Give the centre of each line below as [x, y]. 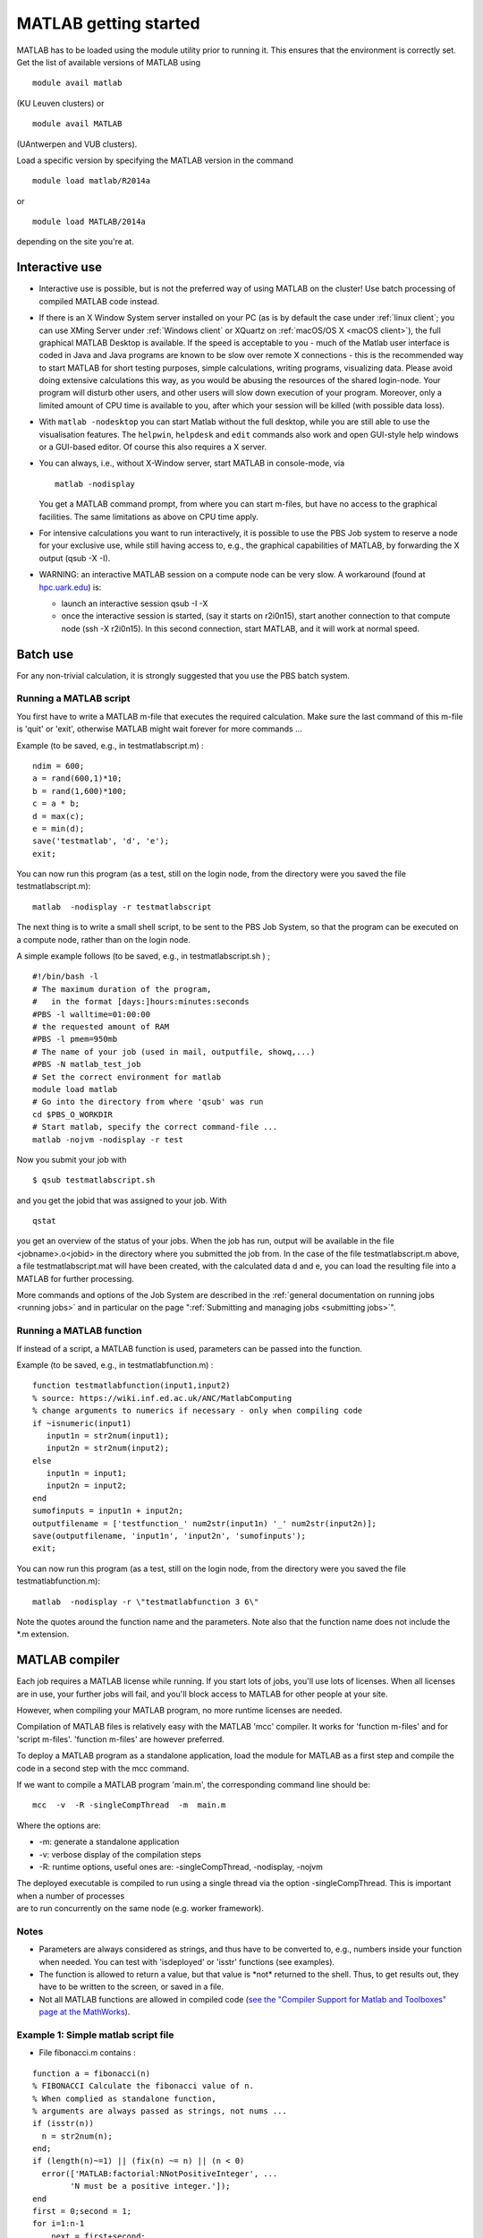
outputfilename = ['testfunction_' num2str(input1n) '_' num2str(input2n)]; [205, 1523]
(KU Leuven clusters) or [60, 103]
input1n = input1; [86, 1473]
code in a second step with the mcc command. [103, 1768]
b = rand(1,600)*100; [80, 791]
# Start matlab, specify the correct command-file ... [155, 1127]
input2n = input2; [86, 1486]
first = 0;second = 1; [82, 2212]
